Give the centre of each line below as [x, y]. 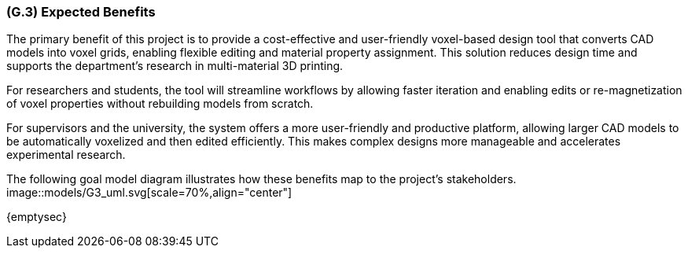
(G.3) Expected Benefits [81, 12]
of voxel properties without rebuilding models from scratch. [160, 104]
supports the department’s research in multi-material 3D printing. [175, 66]
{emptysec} [37, 217]
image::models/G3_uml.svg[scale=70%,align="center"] [149, 193]
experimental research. [66, 155]
